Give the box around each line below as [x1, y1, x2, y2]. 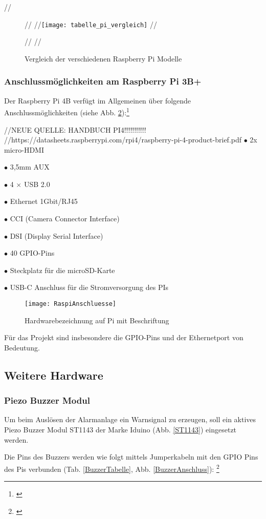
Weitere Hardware [4, 367, 103, 383]
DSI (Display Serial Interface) [10, 230, 103, 241]
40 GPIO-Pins [10, 247, 55, 258]
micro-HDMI [4, 144, 45, 155]
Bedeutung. [4, 342, 40, 352]
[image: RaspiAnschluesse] [25, 300, 116, 308]
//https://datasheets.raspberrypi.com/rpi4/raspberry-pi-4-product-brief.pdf [4, 134, 242, 145]
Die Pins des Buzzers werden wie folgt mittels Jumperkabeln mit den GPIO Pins [4, 451, 258, 462]
